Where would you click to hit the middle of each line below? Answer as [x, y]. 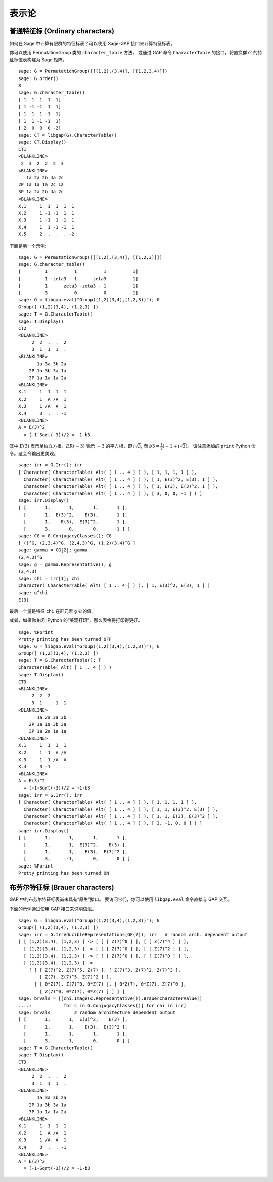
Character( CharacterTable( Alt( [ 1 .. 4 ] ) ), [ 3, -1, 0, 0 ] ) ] [113, 823]
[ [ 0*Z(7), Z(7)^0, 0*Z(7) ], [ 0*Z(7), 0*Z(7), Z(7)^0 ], [110, 984]
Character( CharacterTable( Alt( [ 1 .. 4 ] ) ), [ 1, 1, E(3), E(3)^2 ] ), [121, 816]
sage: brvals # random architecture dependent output [97, 1012]
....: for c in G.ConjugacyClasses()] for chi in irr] [102, 1006]
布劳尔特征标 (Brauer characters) [62, 887]
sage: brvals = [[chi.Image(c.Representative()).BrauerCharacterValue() [110, 998]
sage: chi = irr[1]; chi [49, 578]
